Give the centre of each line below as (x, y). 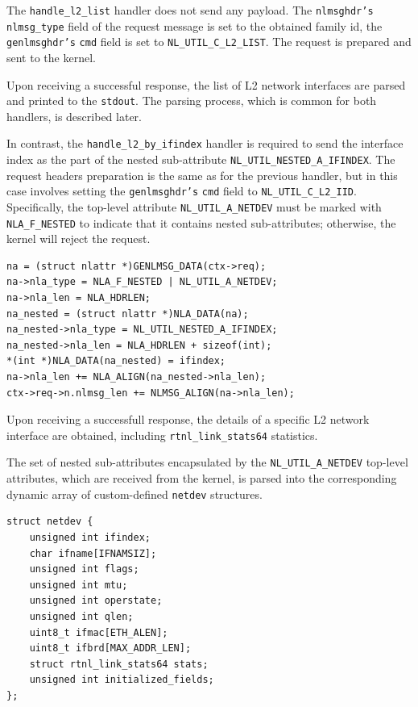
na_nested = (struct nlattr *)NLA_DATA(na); (128, 314)
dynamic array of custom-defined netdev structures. (135, 494)
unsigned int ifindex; (90, 537)
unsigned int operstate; (96, 601)
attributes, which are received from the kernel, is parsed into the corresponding (202, 478)
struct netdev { (50, 522)
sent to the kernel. (51, 57)
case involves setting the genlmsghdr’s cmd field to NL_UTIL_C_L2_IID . (182, 191)
